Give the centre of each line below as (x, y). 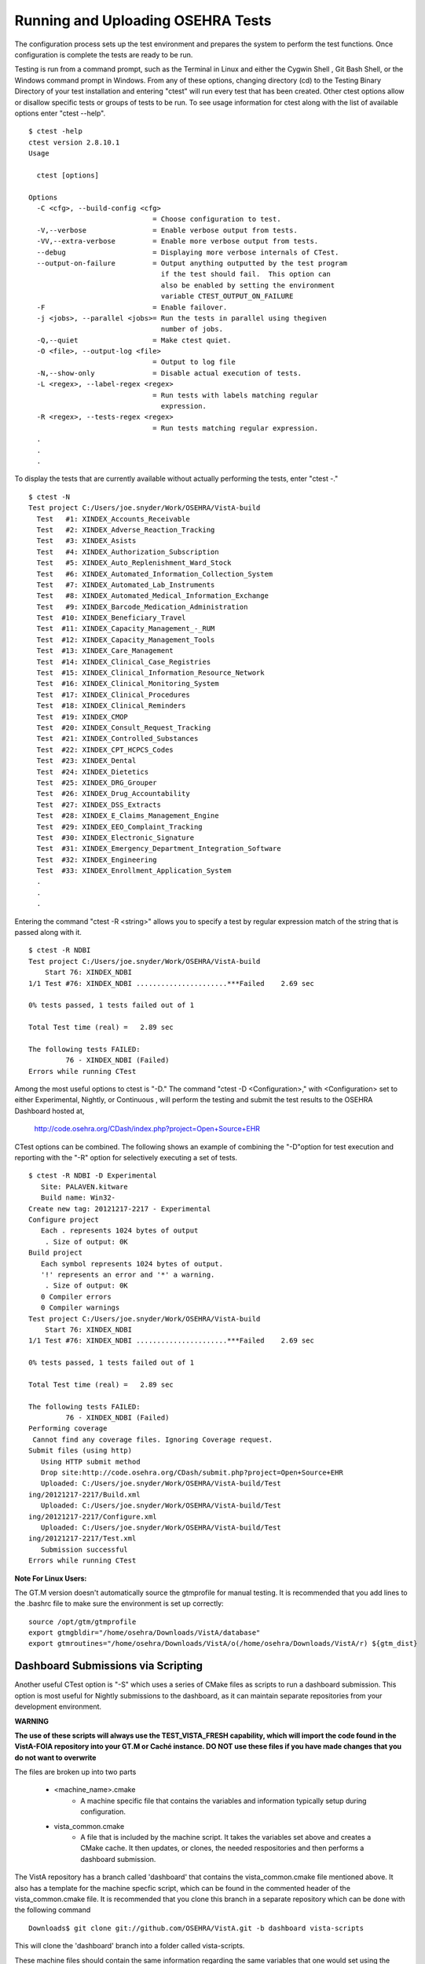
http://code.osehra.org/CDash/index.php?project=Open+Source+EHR (147, 1129)
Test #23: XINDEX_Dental (86, 761)
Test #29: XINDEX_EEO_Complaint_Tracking (120, 826)
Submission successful (84, 1549)
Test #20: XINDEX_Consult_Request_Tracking (124, 727)
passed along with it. (48, 933)
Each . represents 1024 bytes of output (119, 1231)
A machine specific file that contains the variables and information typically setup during (223, 1801)
